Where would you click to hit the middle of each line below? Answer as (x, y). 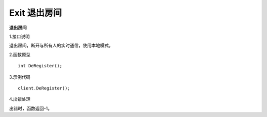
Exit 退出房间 (35, 13)
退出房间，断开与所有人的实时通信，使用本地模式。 (61, 45)
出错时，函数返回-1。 (31, 108)
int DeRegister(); (40, 66)
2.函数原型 (20, 55)
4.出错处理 (20, 99)
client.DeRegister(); (44, 88)
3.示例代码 (20, 77)
